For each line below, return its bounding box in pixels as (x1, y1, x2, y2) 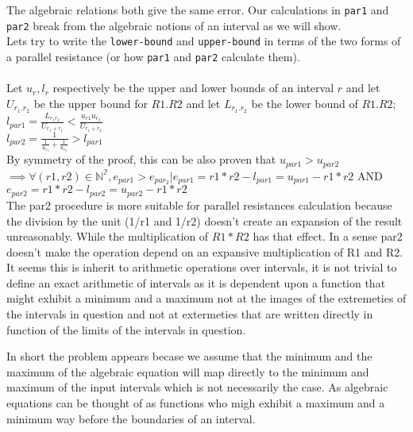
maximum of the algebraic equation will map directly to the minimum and (6, 363, 369, 380)
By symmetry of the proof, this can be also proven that (6, 151, 276, 168)
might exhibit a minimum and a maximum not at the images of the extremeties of (6, 290, 407, 307)
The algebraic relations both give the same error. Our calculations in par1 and (6, 2, 389, 17)
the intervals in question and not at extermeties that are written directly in (6, 306, 373, 322)
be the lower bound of (251, 94, 358, 111)
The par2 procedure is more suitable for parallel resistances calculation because (6, 196, 392, 213)
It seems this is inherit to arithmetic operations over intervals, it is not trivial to (6, 259, 397, 276)
